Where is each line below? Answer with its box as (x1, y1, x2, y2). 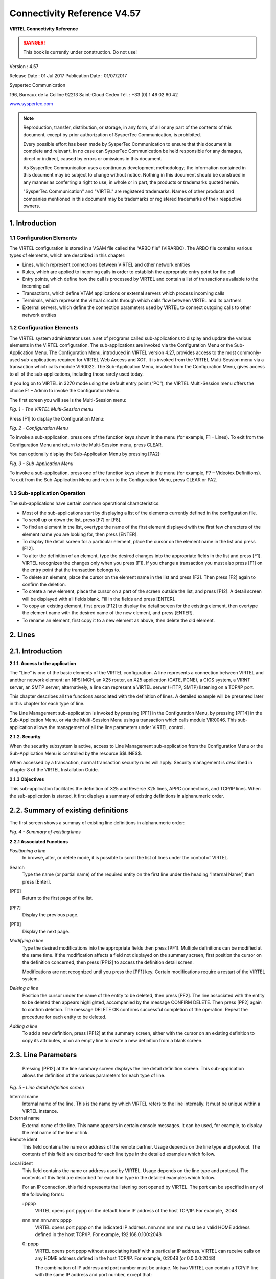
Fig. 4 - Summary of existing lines (9, 829, 81, 835)
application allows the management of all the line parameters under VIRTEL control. (9, 724, 185, 730)
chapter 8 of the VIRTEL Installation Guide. (9, 766, 99, 773)
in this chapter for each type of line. (9, 700, 85, 707)
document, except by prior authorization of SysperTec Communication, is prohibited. (23, 131, 201, 138)
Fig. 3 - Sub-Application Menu (9, 460, 74, 467)
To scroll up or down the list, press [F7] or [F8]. (22, 517, 122, 523)
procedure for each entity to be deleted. (22, 1013, 107, 1020)
